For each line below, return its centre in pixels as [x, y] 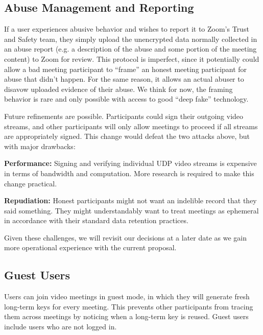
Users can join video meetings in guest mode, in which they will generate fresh [127, 296]
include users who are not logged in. [61, 327]
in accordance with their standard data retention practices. [96, 220]
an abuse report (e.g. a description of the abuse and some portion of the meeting [130, 49]
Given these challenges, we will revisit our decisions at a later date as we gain [126, 237]
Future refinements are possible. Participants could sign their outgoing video [124, 116]
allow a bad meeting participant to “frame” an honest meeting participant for [126, 69]
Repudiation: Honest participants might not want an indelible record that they [130, 200]
